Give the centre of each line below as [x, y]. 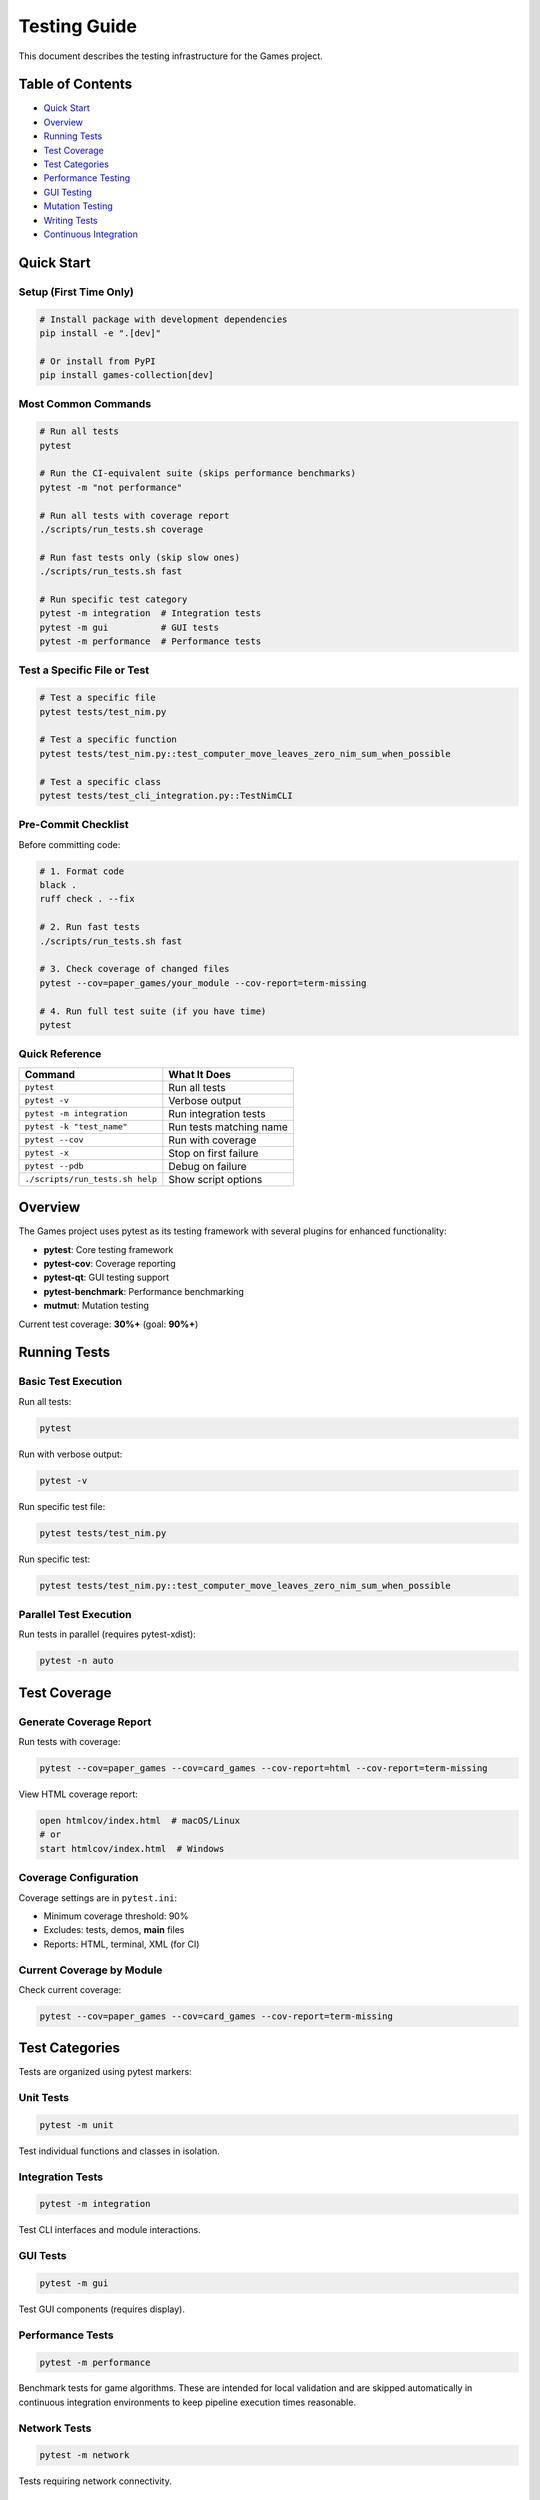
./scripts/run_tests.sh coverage [121, 529]
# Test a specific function [108, 739]
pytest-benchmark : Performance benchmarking [144, 1291]
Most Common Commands [85, 404]
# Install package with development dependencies [163, 319]
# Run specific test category [113, 599]
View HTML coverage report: [78, 1794]
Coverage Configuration [78, 1878]
